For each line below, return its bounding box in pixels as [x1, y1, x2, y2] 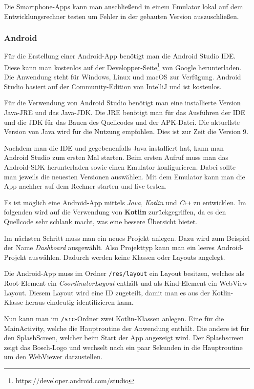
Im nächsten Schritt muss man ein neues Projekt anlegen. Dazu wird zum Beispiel [4, 233, 250, 243]
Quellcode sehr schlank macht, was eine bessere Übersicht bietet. [4, 216, 198, 227]
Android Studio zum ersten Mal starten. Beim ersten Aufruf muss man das [4, 152, 228, 162]
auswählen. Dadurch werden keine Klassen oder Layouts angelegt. [28, 252, 225, 262]
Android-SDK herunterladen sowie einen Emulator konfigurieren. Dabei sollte [4, 162, 236, 172]
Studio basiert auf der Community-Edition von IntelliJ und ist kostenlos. [4, 81, 222, 91]
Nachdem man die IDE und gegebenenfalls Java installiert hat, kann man [4, 142, 224, 153]
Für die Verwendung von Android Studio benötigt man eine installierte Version [4, 97, 241, 108]
